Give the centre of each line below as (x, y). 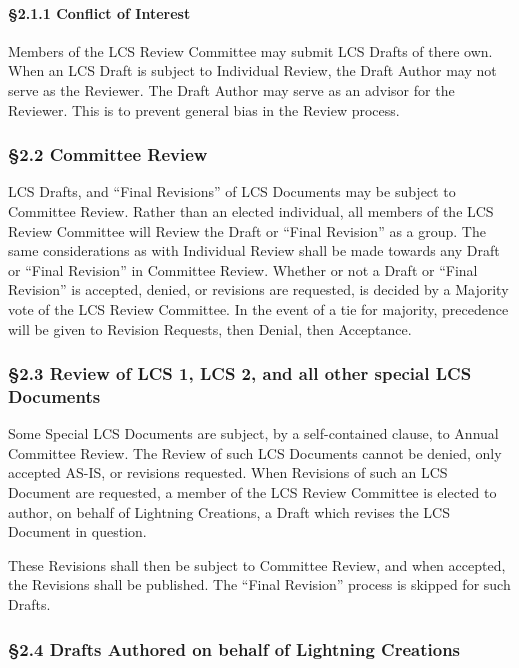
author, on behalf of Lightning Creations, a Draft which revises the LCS (229, 511)
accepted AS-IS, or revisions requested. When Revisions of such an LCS (228, 472)
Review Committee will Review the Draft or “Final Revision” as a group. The (247, 230)
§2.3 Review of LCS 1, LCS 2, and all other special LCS (240, 373)
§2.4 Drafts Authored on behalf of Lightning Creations (234, 648)
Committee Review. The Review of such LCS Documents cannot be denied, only (255, 452)
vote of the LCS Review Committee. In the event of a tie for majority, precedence (258, 308)
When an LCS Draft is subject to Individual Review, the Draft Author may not (252, 70)
